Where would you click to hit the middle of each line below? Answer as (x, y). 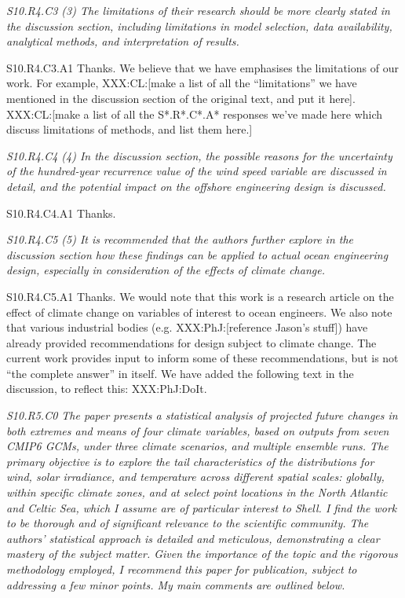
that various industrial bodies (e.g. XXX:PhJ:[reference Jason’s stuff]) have (187, 327)
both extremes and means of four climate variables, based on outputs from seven (198, 430)
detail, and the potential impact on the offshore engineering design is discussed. (196, 186)
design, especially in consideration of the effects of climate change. (166, 270)
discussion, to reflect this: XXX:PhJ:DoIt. (107, 389)
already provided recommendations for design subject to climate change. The (192, 342)
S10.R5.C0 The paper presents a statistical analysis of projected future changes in (202, 415)
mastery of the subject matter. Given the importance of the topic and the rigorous (202, 554)
